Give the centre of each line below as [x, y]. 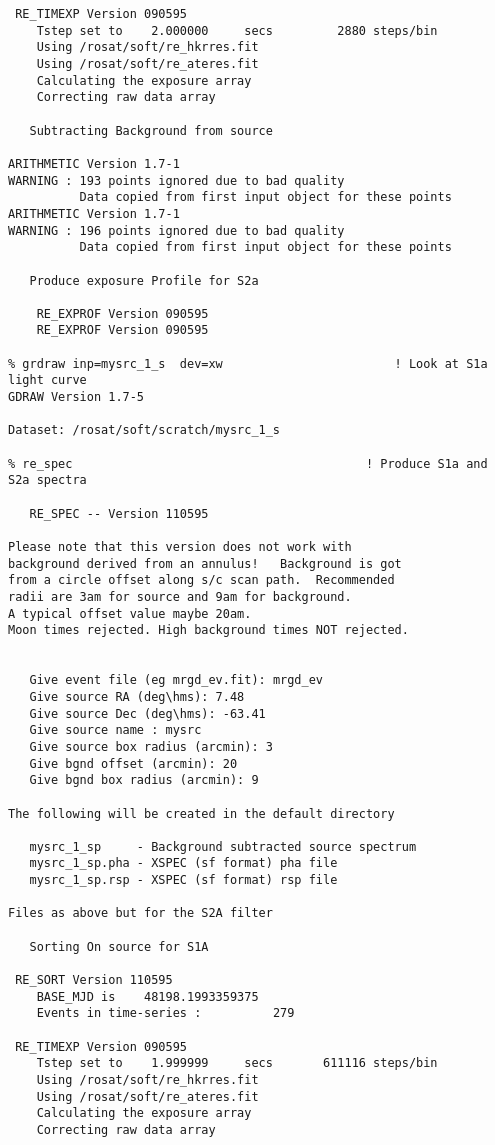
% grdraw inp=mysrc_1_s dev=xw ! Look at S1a [248, 363]
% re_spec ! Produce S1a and [248, 463]
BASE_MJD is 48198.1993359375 [147, 996]
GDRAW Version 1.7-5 [76, 397]
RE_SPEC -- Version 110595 [119, 513]
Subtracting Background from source [151, 130]
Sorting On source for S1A [119, 946]
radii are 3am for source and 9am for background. [180, 596]
